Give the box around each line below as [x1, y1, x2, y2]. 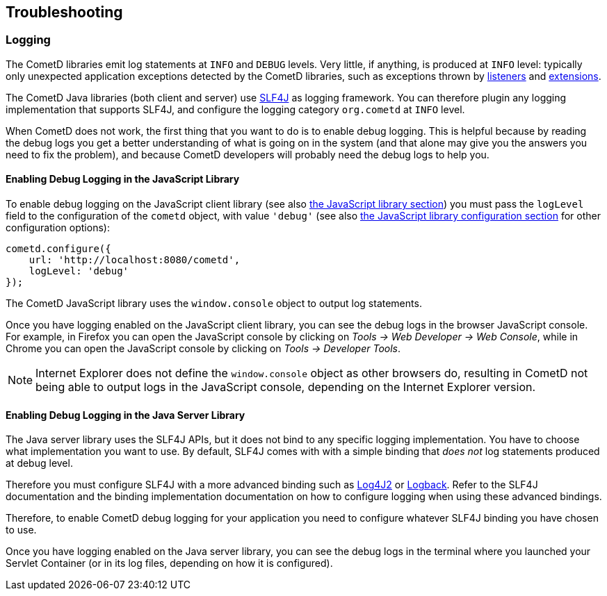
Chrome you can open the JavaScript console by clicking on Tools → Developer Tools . [6, 342, 401, 355]
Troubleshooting [6, 3, 123, 21]
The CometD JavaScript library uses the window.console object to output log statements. [6, 297, 422, 310]
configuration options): [6, 222, 110, 234]
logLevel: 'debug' [29, 265, 129, 277]
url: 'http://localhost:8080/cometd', [29, 254, 241, 266]
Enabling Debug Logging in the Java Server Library [6, 408, 245, 421]
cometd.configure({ [6, 243, 111, 255]
